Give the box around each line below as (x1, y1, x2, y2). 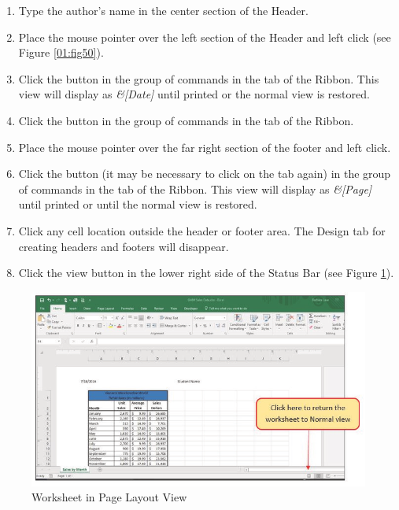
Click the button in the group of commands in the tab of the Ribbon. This (18, 70, 379, 87)
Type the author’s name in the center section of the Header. (18, 2, 308, 18)
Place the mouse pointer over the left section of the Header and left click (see (18, 28, 391, 45)
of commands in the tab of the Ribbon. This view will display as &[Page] (18, 180, 372, 197)
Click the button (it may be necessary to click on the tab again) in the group (18, 165, 391, 182)
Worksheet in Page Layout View (31, 489, 187, 505)
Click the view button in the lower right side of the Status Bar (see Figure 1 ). (18, 264, 394, 281)
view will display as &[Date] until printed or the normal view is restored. (18, 86, 370, 102)
